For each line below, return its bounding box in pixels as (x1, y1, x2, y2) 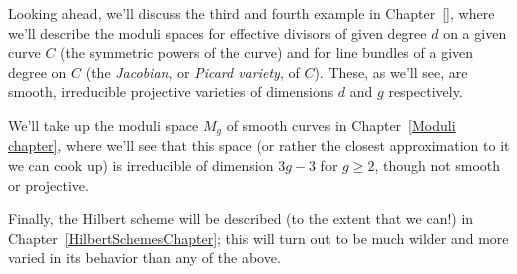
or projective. (8, 174, 89, 195)
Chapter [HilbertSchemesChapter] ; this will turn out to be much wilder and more (8, 227, 509, 248)
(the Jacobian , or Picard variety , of (85, 61, 300, 82)
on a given (443, 22, 507, 43)
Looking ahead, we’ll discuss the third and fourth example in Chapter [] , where (8, 3, 495, 23)
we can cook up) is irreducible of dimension (8, 155, 274, 176)
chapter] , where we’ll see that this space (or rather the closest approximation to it (8, 135, 510, 156)
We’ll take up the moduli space (8, 114, 199, 135)
